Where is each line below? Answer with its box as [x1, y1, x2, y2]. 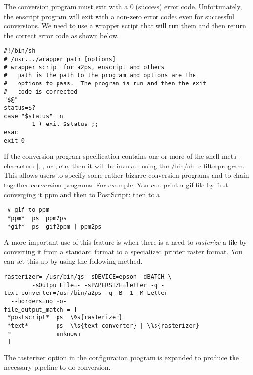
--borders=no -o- [11, 297, 67, 305]
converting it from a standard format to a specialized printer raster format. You [4, 246, 243, 256]
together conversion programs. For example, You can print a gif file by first [4, 180, 228, 190]
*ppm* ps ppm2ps [7, 214, 67, 222]
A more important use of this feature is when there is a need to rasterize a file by [4, 237, 247, 247]
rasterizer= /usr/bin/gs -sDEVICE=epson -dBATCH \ [4, 273, 172, 280]
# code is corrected [4, 88, 78, 95]
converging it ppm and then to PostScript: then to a [4, 189, 160, 199]
